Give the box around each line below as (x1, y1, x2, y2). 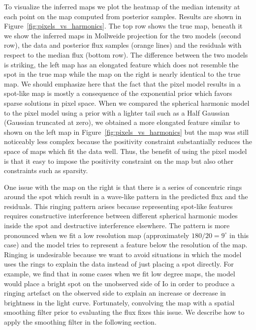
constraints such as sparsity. (4, 165, 88, 176)
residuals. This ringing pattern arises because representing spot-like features (4, 201, 233, 211)
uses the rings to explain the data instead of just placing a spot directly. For (4, 259, 234, 269)
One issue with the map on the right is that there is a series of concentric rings (4, 181, 242, 192)
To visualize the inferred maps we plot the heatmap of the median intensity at (4, 1, 240, 11)
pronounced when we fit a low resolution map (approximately (4, 230, 190, 240)
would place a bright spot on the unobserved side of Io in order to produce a (4, 278, 235, 288)
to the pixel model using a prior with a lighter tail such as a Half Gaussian (4, 107, 229, 118)
